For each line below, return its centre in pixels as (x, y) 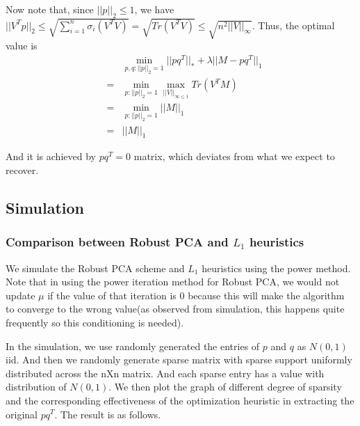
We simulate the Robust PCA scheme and (95, 268)
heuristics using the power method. (276, 268)
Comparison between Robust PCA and (117, 242)
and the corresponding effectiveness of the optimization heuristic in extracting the (180, 400)
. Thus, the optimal (293, 25)
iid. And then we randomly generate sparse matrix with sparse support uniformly (179, 360)
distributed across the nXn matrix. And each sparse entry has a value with (165, 373)
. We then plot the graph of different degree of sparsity (225, 387)
